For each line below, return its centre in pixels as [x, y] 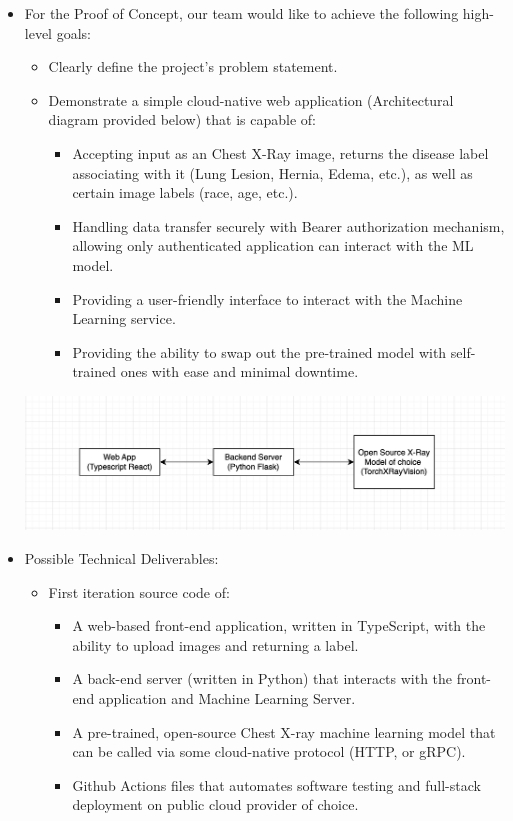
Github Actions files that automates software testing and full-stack [276, 784]
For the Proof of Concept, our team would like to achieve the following [241, 13]
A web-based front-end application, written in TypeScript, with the [279, 625]
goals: [73, 32]
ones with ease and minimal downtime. [239, 371]
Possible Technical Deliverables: [121, 558]
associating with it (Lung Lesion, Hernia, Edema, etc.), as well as [272, 172]
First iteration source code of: [139, 591]
